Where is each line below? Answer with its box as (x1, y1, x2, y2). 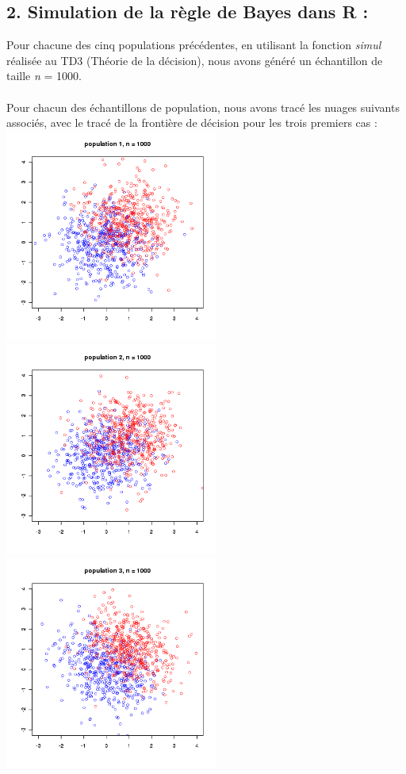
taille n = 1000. (6, 67, 82, 84)
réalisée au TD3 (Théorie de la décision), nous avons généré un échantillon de (6, 52, 383, 68)
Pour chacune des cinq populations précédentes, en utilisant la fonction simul (6, 36, 381, 53)
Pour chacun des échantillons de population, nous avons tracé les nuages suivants (6, 98, 400, 115)
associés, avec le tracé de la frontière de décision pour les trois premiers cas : (6, 114, 377, 131)
